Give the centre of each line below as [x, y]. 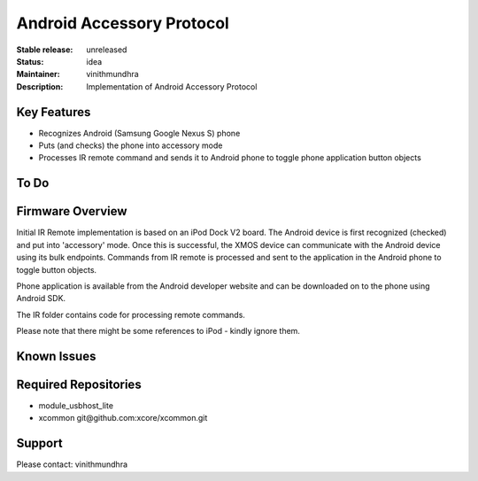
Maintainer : [39, 74]
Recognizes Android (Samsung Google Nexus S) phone [139, 133]
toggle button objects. [57, 269]
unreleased [107, 50]
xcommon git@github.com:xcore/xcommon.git [123, 418]
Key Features [54, 112]
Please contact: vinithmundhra [72, 464]
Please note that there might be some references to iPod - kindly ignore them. [158, 331]
